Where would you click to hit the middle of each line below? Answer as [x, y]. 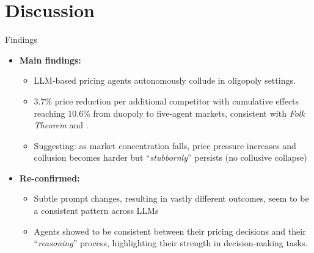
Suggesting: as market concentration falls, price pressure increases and [165, 145]
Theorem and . [61, 125]
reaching [49, 113]
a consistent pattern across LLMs [96, 211]
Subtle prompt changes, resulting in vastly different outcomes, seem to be [171, 198]
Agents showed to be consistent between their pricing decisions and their [170, 231]
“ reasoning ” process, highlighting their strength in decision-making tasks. [171, 243]
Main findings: [50, 60]
